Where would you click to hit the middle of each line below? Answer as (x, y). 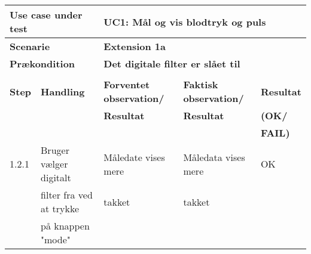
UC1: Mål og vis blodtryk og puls (185, 21)
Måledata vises (214, 157)
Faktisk (201, 84)
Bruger (55, 150)
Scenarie (30, 46)
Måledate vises (134, 157)
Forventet (127, 84)
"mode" (56, 239)
